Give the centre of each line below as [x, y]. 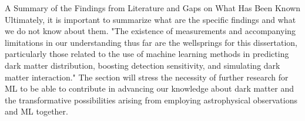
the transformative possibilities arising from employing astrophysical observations [151, 100]
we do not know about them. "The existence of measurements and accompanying [150, 31]
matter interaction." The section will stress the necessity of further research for [147, 77]
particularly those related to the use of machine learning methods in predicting [147, 54]
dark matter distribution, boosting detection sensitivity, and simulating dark [143, 65]
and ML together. [36, 111]
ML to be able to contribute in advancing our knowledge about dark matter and [149, 88]
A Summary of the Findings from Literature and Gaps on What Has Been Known [153, 8]
